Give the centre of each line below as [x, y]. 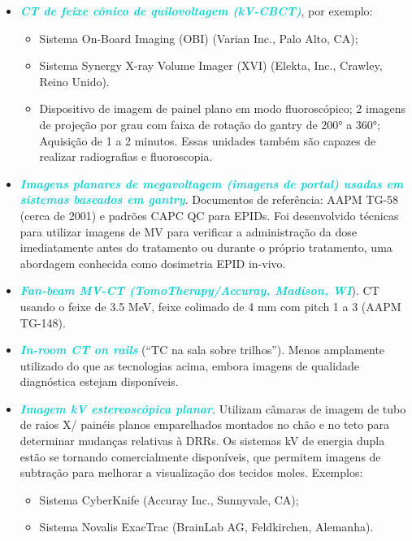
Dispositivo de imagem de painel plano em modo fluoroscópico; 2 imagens [223, 108]
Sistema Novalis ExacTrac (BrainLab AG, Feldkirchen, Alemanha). [206, 527]
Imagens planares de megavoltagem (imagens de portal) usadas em [212, 183]
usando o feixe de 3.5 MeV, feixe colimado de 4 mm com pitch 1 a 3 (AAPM [210, 306]
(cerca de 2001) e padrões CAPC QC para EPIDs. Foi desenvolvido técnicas [209, 215]
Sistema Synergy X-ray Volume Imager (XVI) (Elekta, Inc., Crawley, [211, 65]
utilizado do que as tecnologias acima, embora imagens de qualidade [189, 365]
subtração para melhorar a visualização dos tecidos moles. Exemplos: [191, 472]
